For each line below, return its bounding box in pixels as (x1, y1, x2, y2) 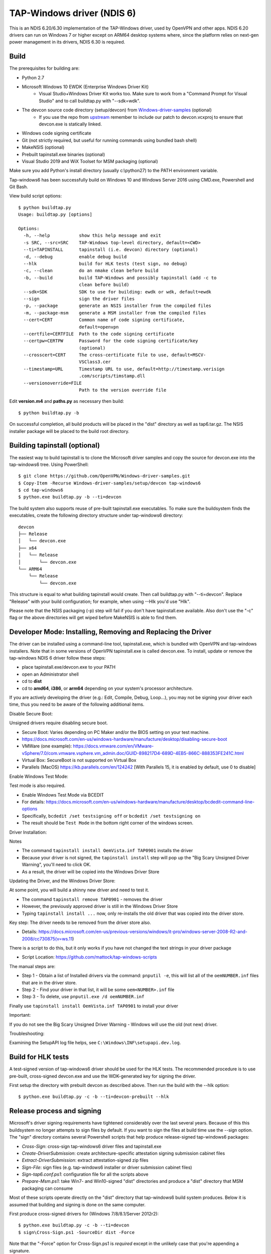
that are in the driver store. (22, 980, 77, 986)
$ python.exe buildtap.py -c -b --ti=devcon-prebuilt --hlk (18, 1094, 169, 1100)
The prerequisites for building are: (9, 65, 80, 71)
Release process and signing (9, 1107, 101, 1116)
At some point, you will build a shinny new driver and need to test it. (9, 887, 150, 893)
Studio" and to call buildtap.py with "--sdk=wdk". (39, 98, 141, 104)
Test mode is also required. (9, 782, 66, 789)
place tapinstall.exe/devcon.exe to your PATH (22, 664, 115, 670)
